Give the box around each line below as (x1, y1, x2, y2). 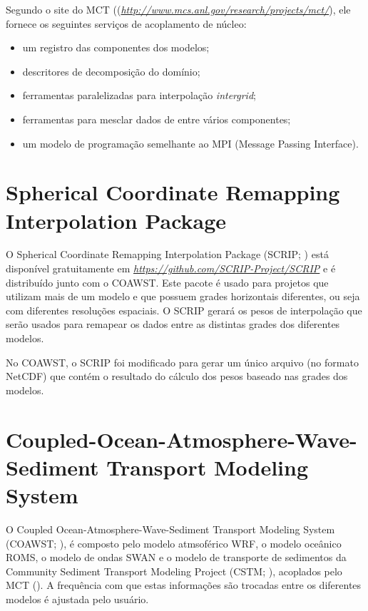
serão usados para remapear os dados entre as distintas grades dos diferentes (6, 317, 340, 332)
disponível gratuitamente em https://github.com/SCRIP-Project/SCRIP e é (6, 261, 336, 276)
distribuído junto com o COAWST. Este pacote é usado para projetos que (6, 274, 329, 289)
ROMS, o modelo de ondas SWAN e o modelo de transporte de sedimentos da (6, 550, 347, 565)
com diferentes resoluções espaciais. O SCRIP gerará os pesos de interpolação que (6, 302, 362, 317)
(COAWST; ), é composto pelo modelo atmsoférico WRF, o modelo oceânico (6, 535, 342, 550)
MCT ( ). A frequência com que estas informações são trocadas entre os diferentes (6, 577, 362, 592)
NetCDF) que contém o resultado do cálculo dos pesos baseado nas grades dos (6, 369, 348, 384)
